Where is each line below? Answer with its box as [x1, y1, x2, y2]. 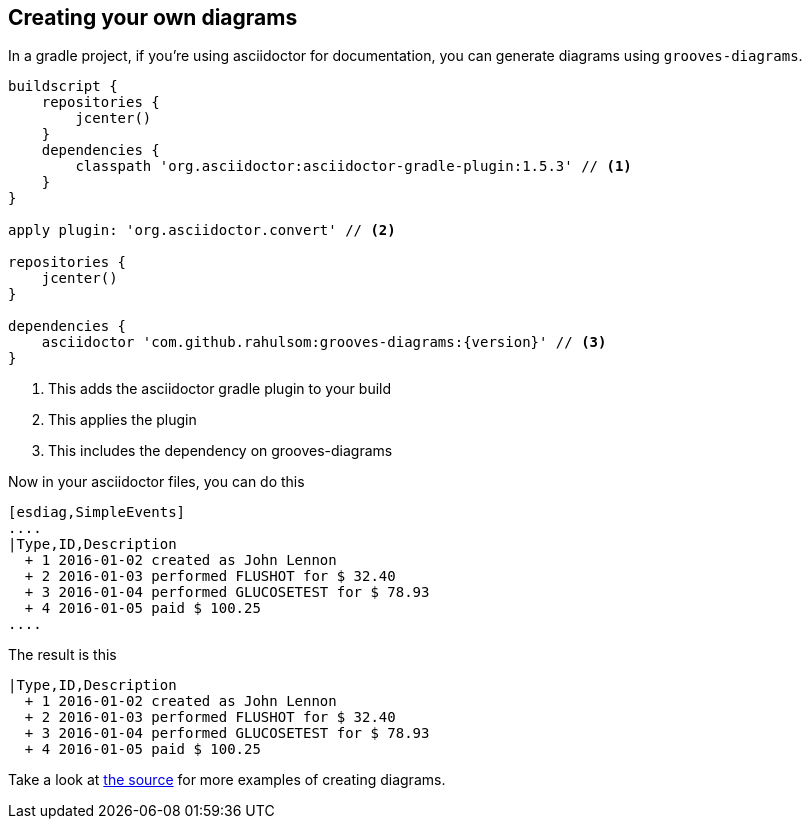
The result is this [8, 646, 117, 664]
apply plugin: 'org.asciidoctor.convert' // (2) [8, 222, 396, 239]
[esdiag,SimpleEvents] [8, 504, 186, 521]
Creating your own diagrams [8, 5, 298, 30]
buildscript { [8, 78, 118, 95]
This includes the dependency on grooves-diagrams [48, 442, 393, 460]
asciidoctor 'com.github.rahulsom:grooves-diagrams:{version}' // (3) [41, 334, 607, 351]
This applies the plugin [48, 411, 197, 429]
